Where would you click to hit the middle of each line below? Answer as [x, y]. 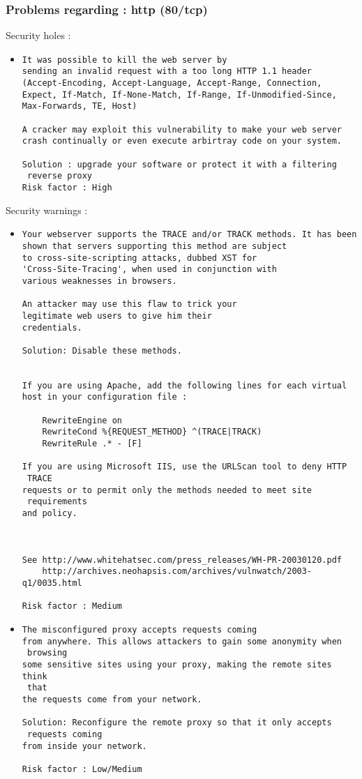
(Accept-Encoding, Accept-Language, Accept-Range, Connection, [172, 83]
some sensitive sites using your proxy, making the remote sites [177, 664]
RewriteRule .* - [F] [92, 444]
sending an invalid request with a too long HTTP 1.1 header [167, 71]
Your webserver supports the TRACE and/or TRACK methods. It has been [189, 235]
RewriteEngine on [82, 420]
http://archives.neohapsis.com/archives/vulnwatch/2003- [177, 572]
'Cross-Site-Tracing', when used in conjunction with [149, 270]
